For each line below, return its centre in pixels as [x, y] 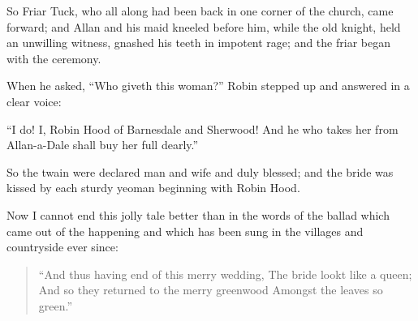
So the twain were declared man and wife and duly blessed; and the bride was [200, 171]
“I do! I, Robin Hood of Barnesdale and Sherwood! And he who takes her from [203, 128]
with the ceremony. [54, 58]
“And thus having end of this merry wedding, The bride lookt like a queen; [225, 274]
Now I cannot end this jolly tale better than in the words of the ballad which [198, 214]
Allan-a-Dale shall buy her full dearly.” [103, 145]
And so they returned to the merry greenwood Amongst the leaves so [211, 290]
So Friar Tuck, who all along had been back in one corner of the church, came [200, 11]
